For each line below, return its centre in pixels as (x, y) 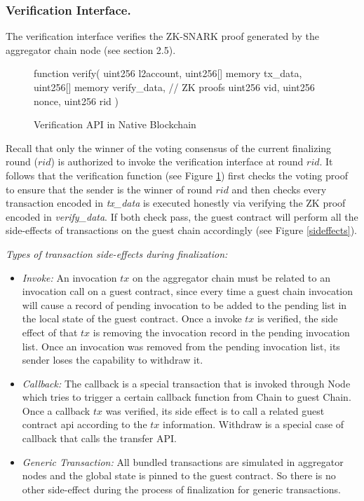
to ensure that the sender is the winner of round (109, 189)
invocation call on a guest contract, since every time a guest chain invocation (188, 291)
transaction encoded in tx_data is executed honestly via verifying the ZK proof (176, 203)
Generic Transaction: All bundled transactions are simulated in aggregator (183, 461)
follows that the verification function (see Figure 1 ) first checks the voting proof (177, 175)
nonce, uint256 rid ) (76, 101)
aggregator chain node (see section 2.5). (91, 49)
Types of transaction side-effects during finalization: (117, 253)
